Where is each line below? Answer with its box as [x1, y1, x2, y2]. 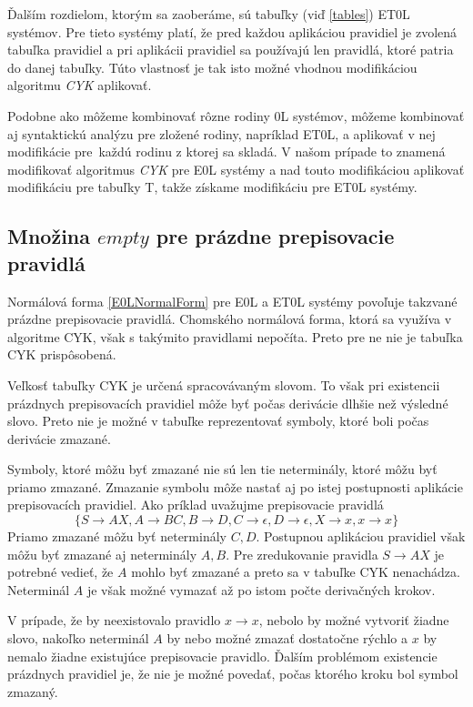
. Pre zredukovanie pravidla [226, 544, 378, 563]
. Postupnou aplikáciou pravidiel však [256, 527, 466, 546]
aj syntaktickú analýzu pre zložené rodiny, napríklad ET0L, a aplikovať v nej [7, 124, 436, 143]
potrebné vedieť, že [7, 562, 114, 581]
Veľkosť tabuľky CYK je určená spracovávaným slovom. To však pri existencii [7, 375, 440, 394]
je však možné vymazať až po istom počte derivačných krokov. [86, 580, 436, 599]
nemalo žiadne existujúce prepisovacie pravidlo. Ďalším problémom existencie [7, 646, 438, 665]
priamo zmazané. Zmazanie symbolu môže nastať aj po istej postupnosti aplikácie [7, 477, 463, 496]
